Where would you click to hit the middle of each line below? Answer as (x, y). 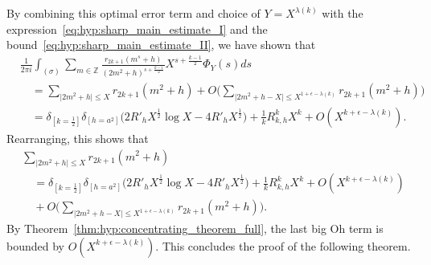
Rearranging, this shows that (78, 138)
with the (343, 13)
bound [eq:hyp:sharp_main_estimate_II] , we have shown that (161, 45)
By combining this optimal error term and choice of (133, 13)
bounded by (35, 245)
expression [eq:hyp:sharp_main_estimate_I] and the (137, 29)
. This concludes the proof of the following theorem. (283, 245)
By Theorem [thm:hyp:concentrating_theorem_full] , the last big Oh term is (195, 228)
